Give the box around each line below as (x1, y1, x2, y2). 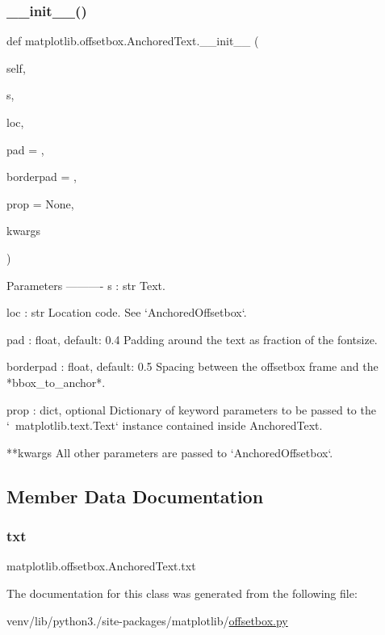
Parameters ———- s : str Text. (6, 276, 165, 293)
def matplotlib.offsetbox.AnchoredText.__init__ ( (6, 32, 259, 49)
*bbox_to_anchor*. (6, 373, 106, 390)
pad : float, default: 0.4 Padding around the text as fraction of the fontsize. (6, 330, 378, 347)
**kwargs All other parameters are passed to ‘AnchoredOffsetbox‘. (6, 444, 333, 460)
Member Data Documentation (6, 483, 264, 508)
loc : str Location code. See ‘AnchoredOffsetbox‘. (6, 304, 247, 321)
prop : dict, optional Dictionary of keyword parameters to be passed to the (6, 401, 376, 418)
